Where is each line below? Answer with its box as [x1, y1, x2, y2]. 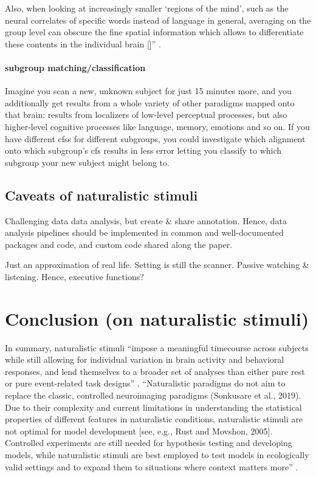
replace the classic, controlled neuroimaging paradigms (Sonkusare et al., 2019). [5, 389, 301, 401]
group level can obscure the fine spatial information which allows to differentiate [5, 26, 304, 38]
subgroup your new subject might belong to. [5, 156, 170, 168]
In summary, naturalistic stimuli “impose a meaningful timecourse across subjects [5, 341, 309, 354]
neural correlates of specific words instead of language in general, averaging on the [5, 13, 311, 26]
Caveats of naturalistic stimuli [5, 185, 198, 204]
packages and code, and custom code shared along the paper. [5, 238, 233, 250]
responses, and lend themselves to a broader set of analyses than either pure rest [5, 365, 305, 377]
